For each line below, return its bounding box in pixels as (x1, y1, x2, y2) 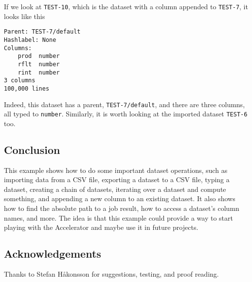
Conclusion (4, 142, 60, 157)
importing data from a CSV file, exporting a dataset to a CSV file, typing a (4, 174, 230, 185)
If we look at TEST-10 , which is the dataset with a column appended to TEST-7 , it (4, 1, 248, 11)
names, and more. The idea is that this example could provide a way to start (4, 212, 233, 223)
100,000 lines (4, 85, 50, 92)
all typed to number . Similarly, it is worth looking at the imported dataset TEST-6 (4, 109, 248, 119)
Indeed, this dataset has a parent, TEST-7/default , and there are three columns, (4, 99, 245, 109)
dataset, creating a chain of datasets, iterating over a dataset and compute (4, 184, 226, 194)
